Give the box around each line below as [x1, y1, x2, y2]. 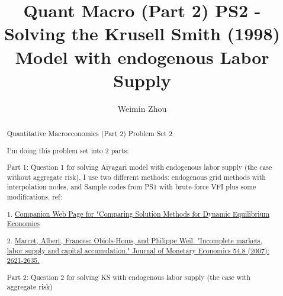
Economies [7, 218, 40, 229]
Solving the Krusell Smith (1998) [4, 21, 281, 46]
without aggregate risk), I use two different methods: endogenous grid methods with [7, 172, 266, 182]
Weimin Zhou [117, 102, 167, 114]
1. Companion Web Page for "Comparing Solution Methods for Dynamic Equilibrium [7, 208, 269, 218]
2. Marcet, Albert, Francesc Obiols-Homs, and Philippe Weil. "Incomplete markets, [7, 235, 263, 245]
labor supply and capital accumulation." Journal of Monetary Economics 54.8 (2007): [7, 245, 269, 255]
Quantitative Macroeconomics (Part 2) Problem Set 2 [7, 128, 173, 139]
